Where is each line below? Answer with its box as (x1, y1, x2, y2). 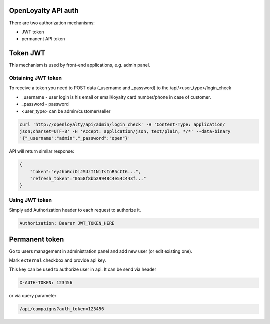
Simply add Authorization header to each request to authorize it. (9, 207, 141, 213)
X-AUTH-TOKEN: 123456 (19, 280, 73, 286)
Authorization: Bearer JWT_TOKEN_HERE (19, 220, 115, 226)
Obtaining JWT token (9, 74, 62, 81)
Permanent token (9, 235, 64, 243)
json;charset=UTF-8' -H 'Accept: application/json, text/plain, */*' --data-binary (19, 128, 231, 134)
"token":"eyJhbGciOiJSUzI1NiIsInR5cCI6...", (30, 169, 141, 174)
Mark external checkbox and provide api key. (9, 257, 106, 263)
